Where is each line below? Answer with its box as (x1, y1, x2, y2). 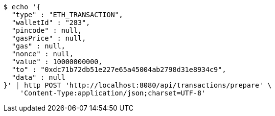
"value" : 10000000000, (11, 58, 103, 66)
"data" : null (11, 73, 66, 81)
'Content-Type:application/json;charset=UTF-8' (20, 89, 206, 97)
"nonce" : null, (11, 50, 74, 58)
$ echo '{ (3, 3, 41, 11)
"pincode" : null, (11, 26, 82, 34)
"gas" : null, (11, 42, 66, 50)
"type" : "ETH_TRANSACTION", (11, 11, 123, 19)
